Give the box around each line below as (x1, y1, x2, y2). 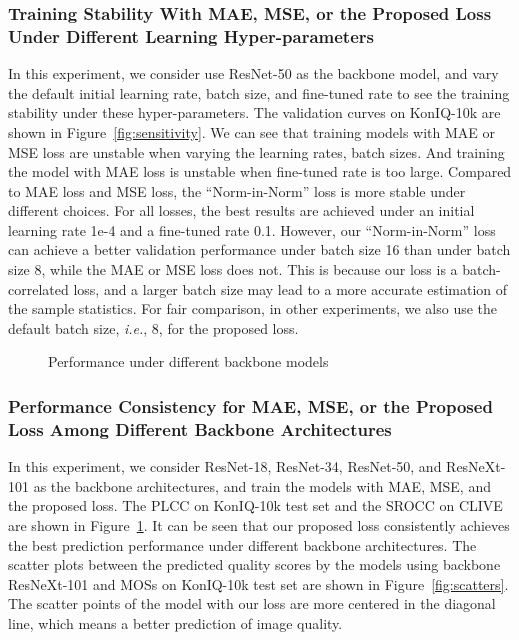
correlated (8, 278, 69, 299)
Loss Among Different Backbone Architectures (8, 416, 392, 441)
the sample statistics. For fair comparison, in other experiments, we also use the (8, 298, 498, 319)
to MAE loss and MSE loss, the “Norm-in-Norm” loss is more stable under (8, 180, 466, 201)
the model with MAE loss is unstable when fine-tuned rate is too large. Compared (8, 161, 512, 182)
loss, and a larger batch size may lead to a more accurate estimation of (73, 278, 508, 299)
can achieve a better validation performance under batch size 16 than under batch (8, 239, 511, 260)
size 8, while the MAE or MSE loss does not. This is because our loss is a (8, 259, 458, 280)
